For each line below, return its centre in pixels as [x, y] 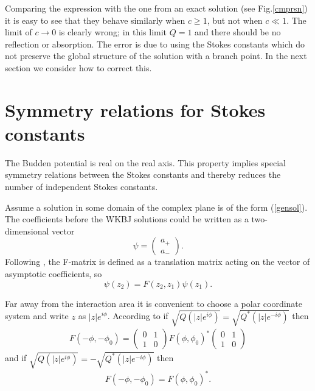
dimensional [27, 231]
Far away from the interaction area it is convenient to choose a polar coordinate [154, 303]
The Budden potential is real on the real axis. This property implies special [145, 162]
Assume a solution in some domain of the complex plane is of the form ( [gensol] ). [156, 207]
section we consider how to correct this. [78, 67]
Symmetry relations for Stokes [135, 109]
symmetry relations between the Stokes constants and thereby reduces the [143, 174]
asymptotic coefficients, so [54, 274]
